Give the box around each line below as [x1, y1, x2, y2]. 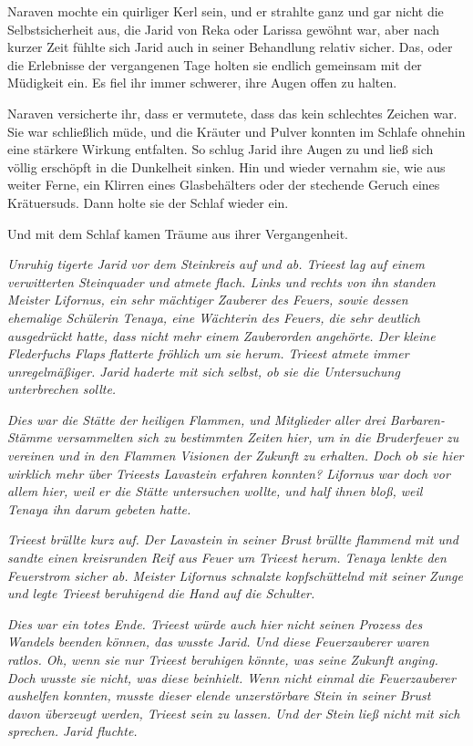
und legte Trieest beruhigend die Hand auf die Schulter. [7, 584, 315, 603]
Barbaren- [389, 409, 445, 429]
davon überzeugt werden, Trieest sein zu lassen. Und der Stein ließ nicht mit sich [7, 703, 460, 722]
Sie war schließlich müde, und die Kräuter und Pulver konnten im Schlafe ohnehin [7, 121, 466, 140]
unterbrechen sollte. [7, 379, 117, 399]
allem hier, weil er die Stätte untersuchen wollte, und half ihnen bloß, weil [7, 482, 423, 501]
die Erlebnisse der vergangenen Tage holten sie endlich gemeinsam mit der [7, 55, 422, 74]
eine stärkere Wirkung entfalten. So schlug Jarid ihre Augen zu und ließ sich [7, 140, 434, 159]
